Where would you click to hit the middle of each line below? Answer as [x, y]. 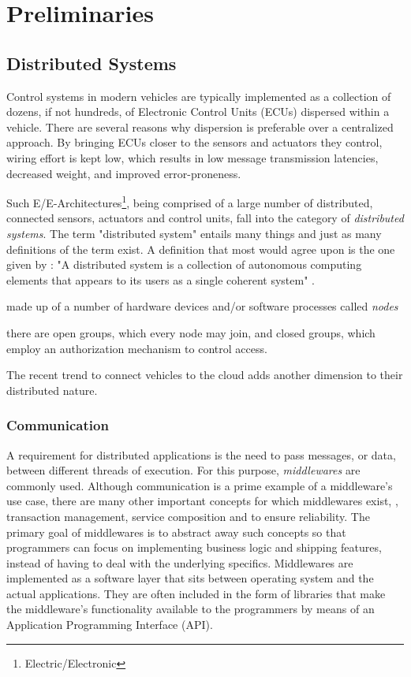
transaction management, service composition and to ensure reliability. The [188, 516]
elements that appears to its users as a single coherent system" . [161, 279]
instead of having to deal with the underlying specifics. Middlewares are [180, 562]
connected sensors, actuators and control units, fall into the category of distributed [205, 218]
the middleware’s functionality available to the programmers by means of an [191, 609]
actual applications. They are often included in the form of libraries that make [196, 593]
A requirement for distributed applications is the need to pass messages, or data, [201, 454]
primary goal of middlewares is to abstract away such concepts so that [176, 532]
